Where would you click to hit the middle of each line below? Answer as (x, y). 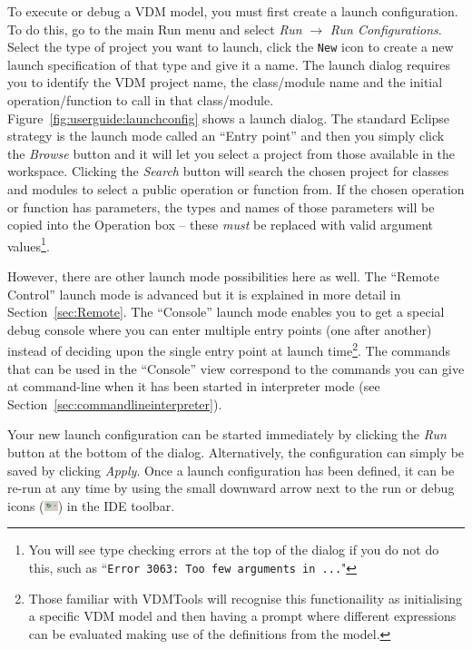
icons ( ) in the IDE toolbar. (91, 505)
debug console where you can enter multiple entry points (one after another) (220, 329)
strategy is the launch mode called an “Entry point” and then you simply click (226, 136)
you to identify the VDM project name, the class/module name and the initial (225, 82)
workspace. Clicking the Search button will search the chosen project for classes (228, 171)
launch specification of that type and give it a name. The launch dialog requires (229, 64)
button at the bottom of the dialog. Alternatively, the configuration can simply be (236, 452)
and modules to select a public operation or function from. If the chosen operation (236, 189)
